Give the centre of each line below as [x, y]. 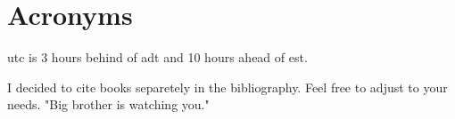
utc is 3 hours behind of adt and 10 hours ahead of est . [157, 57]
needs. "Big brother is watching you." [108, 104]
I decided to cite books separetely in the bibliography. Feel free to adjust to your [227, 87]
